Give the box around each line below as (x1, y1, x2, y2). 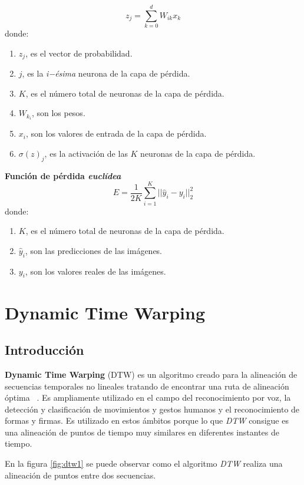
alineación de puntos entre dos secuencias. (5, 468, 156, 481)
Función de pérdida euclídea (5, 169, 121, 182)
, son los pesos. (31, 107, 85, 119)
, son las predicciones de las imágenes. (25, 244, 163, 256)
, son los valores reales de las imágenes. (25, 265, 166, 277)
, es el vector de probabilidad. (25, 47, 133, 59)
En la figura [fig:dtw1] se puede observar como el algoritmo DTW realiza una (5, 457, 283, 470)
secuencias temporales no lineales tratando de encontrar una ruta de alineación (5, 380, 289, 392)
